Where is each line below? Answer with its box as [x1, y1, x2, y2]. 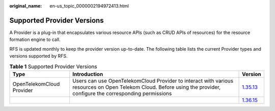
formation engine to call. [9, 36, 61, 43]
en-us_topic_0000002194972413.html [49, 3, 129, 9]
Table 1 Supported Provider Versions [9, 63, 97, 70]
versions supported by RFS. [9, 53, 68, 59]
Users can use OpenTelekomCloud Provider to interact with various [72, 77, 234, 84]
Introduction [72, 70, 103, 78]
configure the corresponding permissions [72, 90, 172, 97]
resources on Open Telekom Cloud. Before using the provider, [72, 84, 221, 91]
